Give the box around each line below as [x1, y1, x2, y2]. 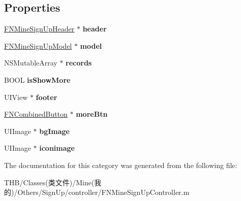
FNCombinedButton [4, 109, 68, 119]
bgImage [39, 125, 70, 136]
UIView [4, 91, 28, 102]
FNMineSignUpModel [4, 40, 72, 51]
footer [36, 91, 57, 102]
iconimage [39, 143, 75, 153]
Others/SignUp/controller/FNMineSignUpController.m [17, 187, 190, 197]
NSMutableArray [4, 57, 57, 68]
